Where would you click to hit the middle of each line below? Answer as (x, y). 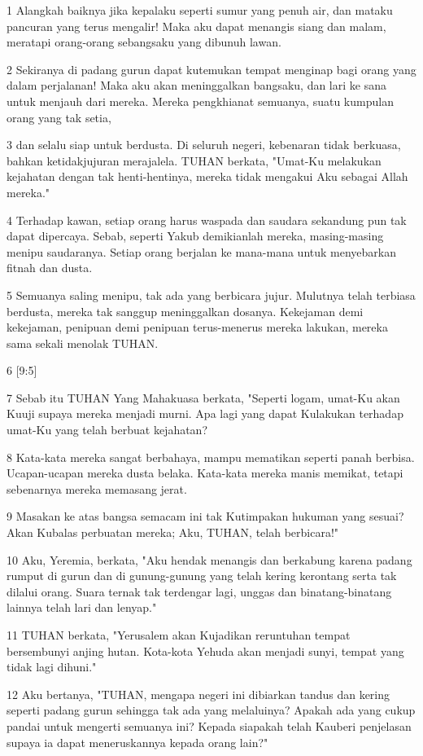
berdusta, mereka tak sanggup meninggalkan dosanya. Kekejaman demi (185, 311)
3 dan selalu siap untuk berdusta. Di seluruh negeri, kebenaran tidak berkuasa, (204, 145)
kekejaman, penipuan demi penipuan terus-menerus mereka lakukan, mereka (197, 327)
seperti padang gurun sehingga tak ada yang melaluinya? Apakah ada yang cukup (211, 710)
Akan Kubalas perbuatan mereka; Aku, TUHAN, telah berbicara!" (173, 532)
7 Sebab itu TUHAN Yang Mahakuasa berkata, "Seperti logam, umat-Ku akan (203, 397)
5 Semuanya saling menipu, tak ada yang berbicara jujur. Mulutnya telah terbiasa (211, 294)
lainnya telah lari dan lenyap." (82, 607)
